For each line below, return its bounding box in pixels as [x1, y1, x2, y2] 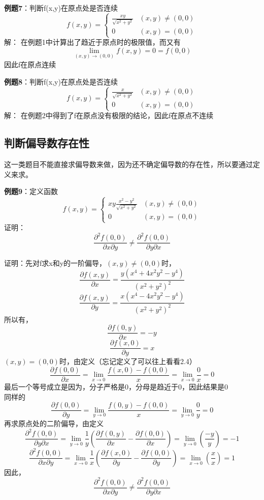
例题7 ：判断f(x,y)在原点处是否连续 [4, 3, 118, 13]
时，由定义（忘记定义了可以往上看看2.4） [59, 356, 196, 367]
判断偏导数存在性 [4, 135, 89, 151]
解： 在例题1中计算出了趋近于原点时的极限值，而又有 [4, 37, 181, 47]
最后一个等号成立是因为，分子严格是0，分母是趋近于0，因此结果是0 [4, 381, 228, 392]
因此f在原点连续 [4, 59, 56, 69]
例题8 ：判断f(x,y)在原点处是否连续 [4, 76, 118, 87]
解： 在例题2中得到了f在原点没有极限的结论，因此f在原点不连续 [4, 110, 214, 121]
